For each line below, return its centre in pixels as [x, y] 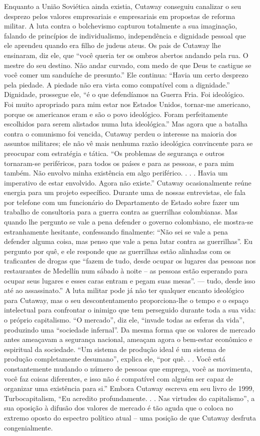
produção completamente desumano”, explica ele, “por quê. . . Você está [115, 359]
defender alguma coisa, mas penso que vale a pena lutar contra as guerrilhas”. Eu [128, 241]
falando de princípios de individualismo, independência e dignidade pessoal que [125, 35]
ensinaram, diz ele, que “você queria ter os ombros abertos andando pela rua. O [126, 55]
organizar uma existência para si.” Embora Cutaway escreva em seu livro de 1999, [129, 388]
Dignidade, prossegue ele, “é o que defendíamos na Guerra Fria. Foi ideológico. [124, 94]
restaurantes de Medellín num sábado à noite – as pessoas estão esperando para [126, 271]
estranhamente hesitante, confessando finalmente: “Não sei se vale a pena [116, 231]
